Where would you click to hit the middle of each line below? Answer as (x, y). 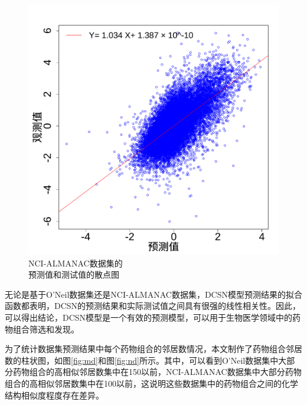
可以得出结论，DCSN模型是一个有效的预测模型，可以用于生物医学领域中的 (149, 317)
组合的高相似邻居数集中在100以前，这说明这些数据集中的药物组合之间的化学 (151, 383)
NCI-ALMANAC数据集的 (76, 263)
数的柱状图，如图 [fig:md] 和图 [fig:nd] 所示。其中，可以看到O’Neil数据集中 (142, 360)
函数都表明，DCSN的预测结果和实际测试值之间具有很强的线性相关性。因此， (153, 306)
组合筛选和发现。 (46, 329)
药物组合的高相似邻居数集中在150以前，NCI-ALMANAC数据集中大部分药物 (157, 372)
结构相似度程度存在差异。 (54, 395)
